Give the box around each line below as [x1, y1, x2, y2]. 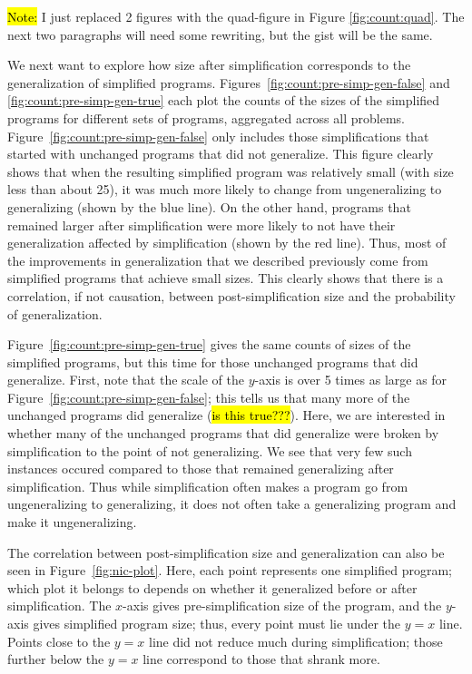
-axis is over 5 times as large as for [254, 370, 447, 389]
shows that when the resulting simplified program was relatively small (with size [7, 161, 454, 181]
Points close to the [7, 631, 111, 650]
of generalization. [7, 304, 103, 323]
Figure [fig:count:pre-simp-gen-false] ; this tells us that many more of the [7, 387, 410, 406]
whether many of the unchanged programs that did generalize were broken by [7, 424, 439, 443]
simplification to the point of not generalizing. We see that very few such [7, 441, 412, 460]
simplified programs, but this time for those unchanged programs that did [7, 352, 418, 371]
